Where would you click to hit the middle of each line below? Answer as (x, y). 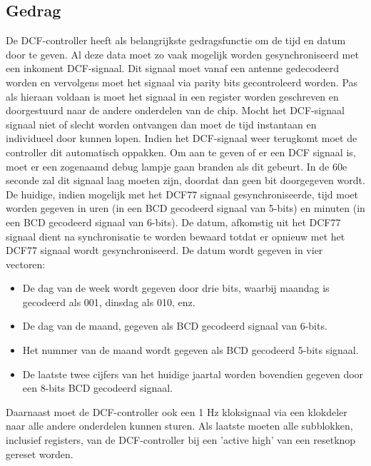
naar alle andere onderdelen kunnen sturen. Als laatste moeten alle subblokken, (179, 426)
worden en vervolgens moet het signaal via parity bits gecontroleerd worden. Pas (182, 82)
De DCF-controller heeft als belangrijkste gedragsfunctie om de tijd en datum (176, 40)
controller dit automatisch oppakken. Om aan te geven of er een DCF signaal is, (181, 152)
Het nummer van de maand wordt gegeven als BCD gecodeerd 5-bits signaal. (190, 350)
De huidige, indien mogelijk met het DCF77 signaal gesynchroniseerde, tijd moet (182, 194)
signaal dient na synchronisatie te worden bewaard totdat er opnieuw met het (176, 236)
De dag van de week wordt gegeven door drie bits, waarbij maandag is (176, 288)
